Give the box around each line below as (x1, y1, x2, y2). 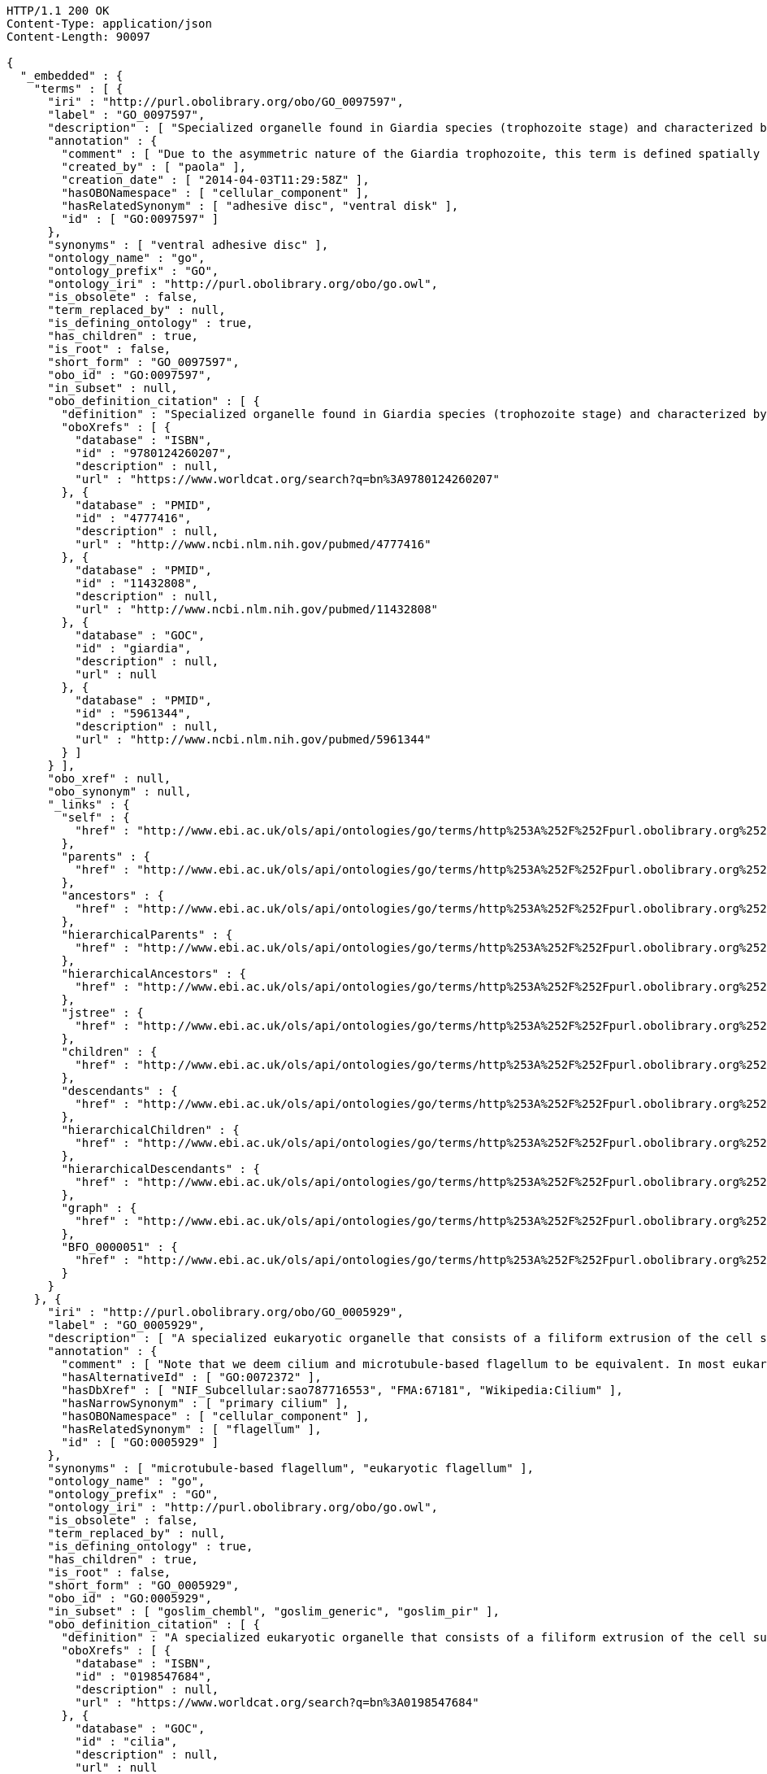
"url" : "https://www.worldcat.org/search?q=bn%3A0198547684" (75, 1696, 479, 1709)
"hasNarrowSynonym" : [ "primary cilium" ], (61, 1397, 349, 1410)
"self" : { (61, 811, 130, 824)
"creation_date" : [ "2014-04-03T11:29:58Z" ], (61, 173, 370, 186)
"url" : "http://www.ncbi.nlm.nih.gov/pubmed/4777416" (75, 538, 431, 551)
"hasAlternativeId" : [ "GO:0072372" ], (61, 1371, 322, 1384)
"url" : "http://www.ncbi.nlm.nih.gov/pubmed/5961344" (75, 733, 431, 746)
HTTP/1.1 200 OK (6, 4, 110, 17)
